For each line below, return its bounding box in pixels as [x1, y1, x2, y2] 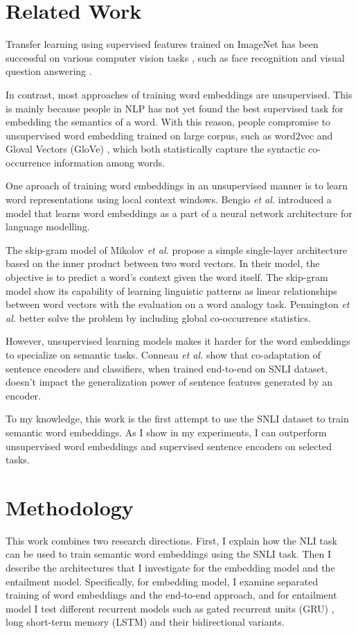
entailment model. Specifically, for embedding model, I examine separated [6, 574, 319, 588]
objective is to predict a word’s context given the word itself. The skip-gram [6, 270, 328, 284]
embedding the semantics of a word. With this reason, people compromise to [6, 114, 331, 129]
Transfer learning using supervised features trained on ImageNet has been [6, 37, 319, 51]
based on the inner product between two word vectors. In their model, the [6, 256, 320, 271]
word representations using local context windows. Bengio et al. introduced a [6, 192, 332, 207]
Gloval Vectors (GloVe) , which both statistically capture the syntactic [6, 142, 305, 156]
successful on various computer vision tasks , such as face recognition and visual [6, 50, 345, 65]
